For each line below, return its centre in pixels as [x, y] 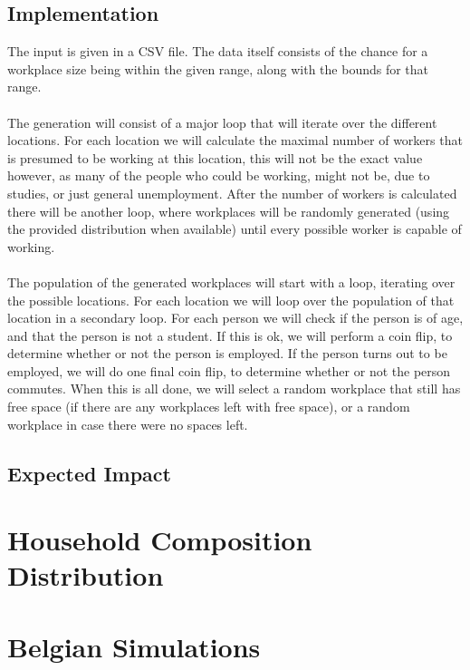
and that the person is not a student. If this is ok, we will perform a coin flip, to [230, 335]
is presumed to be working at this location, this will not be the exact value [215, 157]
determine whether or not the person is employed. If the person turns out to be [227, 353]
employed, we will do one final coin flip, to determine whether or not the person [229, 370]
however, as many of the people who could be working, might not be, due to [219, 175]
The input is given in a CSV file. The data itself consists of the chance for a [218, 51]
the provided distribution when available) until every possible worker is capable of [235, 229]
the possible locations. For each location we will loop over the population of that [231, 300]
